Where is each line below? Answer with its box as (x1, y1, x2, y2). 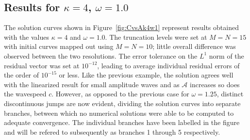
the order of (4, 70, 39, 80)
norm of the (209, 50, 244, 61)
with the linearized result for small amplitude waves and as (4, 79, 180, 89)
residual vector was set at (4, 60, 80, 70)
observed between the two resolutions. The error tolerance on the (4, 50, 198, 61)
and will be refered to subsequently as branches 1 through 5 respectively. (4, 126, 220, 137)
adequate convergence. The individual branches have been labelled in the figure (4, 117, 240, 127)
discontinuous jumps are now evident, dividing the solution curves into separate (4, 98, 241, 108)
